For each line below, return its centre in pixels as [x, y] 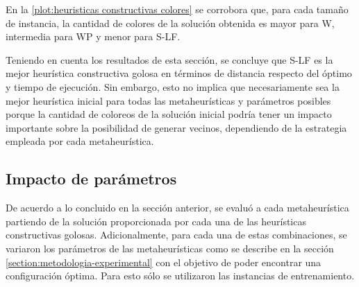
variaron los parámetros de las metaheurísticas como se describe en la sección [170, 248]
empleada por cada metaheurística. [80, 141]
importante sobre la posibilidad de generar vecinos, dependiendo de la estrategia [176, 127]
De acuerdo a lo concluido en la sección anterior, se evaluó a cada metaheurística [177, 208]
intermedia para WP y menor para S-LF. [93, 36]
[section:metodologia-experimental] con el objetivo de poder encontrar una [164, 262]
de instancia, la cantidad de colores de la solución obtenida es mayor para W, [170, 23]
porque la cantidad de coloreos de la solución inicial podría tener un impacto [169, 114]
